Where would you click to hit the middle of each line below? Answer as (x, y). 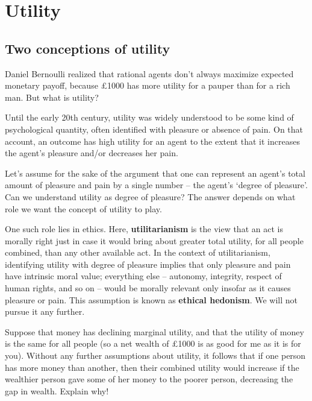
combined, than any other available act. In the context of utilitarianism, (138, 252)
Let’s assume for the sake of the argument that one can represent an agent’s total (155, 173)
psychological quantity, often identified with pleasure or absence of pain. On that (154, 129)
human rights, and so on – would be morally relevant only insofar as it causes (148, 288)
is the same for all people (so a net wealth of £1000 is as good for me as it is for (153, 343)
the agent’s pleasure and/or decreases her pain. (92, 153)
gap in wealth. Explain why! (57, 390)
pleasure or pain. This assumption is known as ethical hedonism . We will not (151, 299)
